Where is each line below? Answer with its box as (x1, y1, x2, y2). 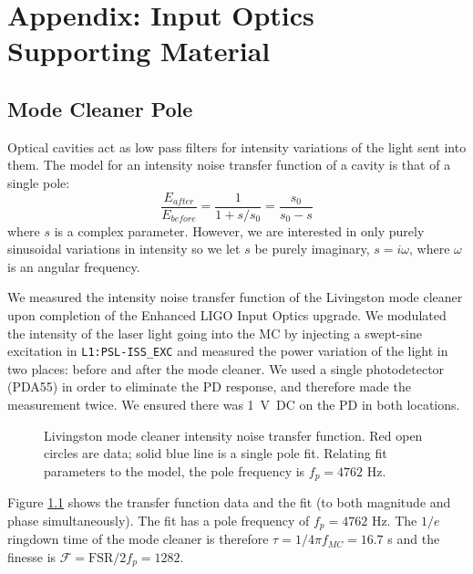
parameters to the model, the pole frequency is (44, 461, 305, 480)
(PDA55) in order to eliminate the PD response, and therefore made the (7, 377, 411, 396)
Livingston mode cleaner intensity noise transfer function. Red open (44, 425, 423, 444)
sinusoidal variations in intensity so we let (7, 239, 241, 258)
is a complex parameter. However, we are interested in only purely (54, 221, 425, 240)
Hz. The (371, 510, 417, 529)
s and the (387, 529, 440, 548)
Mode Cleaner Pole (7, 94, 193, 122)
